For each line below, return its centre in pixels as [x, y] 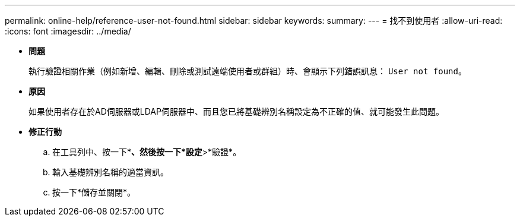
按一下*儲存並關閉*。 [94, 192]
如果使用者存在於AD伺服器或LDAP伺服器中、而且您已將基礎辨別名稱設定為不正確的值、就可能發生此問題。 [236, 111]
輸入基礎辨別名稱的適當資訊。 [110, 172]
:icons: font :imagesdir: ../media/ [68, 31]
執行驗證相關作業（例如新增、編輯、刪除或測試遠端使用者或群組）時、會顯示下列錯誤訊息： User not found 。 [248, 71]
